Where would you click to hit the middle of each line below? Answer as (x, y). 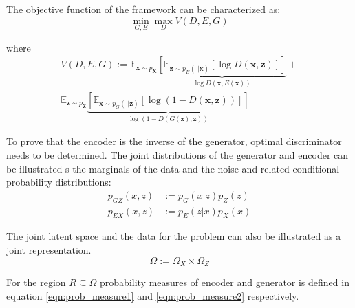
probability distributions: (59, 182)
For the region (36, 282)
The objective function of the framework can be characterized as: (143, 9)
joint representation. (49, 249)
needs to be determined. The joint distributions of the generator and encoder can (177, 154)
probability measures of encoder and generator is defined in (225, 282)
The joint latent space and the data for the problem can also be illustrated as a (174, 236)
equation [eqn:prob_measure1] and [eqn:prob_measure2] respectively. (153, 295)
